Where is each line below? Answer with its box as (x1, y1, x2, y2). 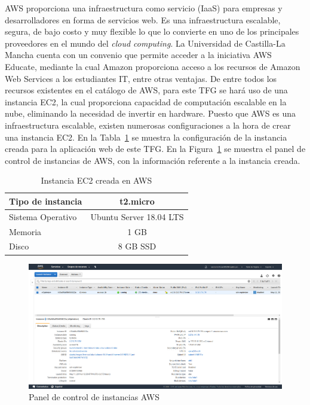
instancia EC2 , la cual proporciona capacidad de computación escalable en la (5, 95, 287, 108)
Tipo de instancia (9, 194, 82, 207)
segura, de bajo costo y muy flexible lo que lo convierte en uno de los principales (5, 25, 299, 38)
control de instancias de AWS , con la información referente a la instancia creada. (5, 154, 300, 166)
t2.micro (119, 194, 155, 207)
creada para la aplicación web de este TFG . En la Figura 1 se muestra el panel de (5, 142, 306, 155)
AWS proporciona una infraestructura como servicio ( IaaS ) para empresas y (5, 2, 283, 14)
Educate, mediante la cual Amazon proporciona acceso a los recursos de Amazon (5, 60, 300, 72)
